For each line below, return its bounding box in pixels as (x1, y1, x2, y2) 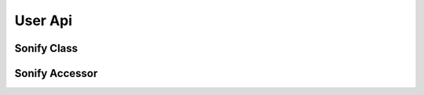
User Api (14, 12, 73, 29)
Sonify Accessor (14, 67, 98, 80)
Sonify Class (14, 42, 79, 55)
